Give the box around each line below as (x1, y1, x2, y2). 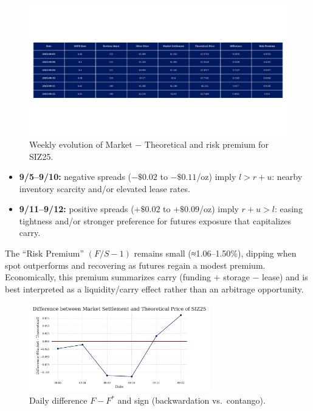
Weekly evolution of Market (29, 137, 132, 150)
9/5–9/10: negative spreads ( (19, 170, 131, 183)
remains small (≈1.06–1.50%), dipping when (134, 247, 297, 260)
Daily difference (29, 394, 88, 407)
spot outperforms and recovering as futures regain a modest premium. (5, 258, 266, 271)
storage (223, 271, 250, 283)
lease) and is (262, 271, 308, 283)
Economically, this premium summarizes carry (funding (5, 271, 211, 283)
